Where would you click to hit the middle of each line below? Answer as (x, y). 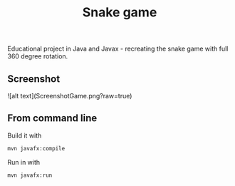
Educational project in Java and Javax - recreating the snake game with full (118, 49)
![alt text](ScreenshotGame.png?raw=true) (70, 96)
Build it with (25, 135)
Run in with (24, 162)
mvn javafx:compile (36, 148)
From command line (52, 118)
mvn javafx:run (30, 175)
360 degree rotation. (38, 56)
